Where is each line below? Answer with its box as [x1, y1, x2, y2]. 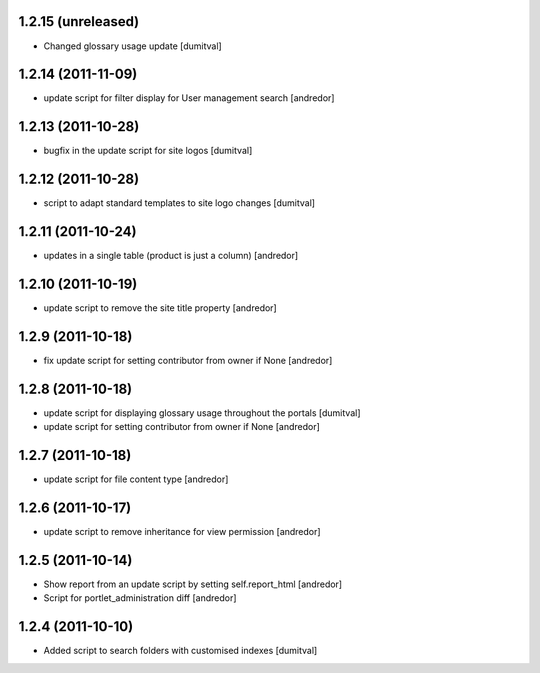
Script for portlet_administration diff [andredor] [43, 592, 237, 604]
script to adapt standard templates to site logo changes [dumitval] [43, 197, 315, 209]
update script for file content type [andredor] [43, 473, 229, 485]
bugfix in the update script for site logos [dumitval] [43, 145, 253, 157]
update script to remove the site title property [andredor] [43, 302, 277, 314]
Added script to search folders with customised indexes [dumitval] [43, 645, 318, 657]
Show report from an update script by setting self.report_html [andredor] [43, 578, 343, 590]
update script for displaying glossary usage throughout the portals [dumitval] [43, 406, 361, 419]
